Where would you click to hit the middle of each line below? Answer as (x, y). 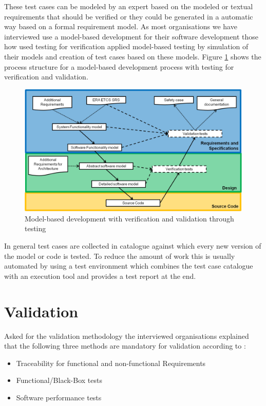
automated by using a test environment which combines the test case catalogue (129, 266)
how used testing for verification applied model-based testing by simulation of (126, 46)
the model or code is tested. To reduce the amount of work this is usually (120, 256)
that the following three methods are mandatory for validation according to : (125, 346)
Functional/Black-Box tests (59, 380)
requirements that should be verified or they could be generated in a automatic (129, 16)
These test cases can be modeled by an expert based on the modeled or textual (129, 6)
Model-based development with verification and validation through (129, 218)
